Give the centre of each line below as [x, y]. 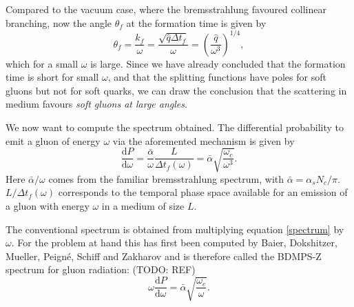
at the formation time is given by [196, 22]
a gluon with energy [48, 205]
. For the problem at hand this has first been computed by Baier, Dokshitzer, [174, 242]
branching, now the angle [59, 22]
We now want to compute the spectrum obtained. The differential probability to [175, 127]
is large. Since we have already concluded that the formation [218, 63]
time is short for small [52, 77]
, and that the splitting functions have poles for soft [217, 77]
